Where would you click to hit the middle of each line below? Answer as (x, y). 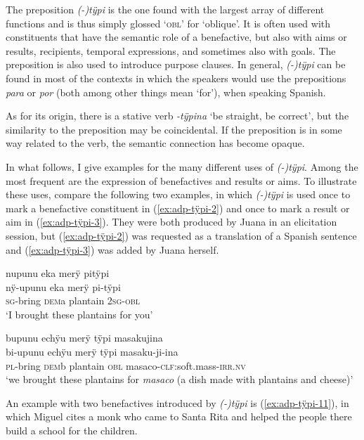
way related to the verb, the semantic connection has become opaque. (155, 143)
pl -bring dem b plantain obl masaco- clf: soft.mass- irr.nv (126, 365)
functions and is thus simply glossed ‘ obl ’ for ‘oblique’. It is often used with (168, 23)
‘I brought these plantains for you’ (79, 314)
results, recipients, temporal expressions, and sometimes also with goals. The (171, 50)
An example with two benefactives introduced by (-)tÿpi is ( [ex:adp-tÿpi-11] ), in (177, 402)
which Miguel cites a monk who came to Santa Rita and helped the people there (179, 416)
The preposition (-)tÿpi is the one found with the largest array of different (165, 9)
